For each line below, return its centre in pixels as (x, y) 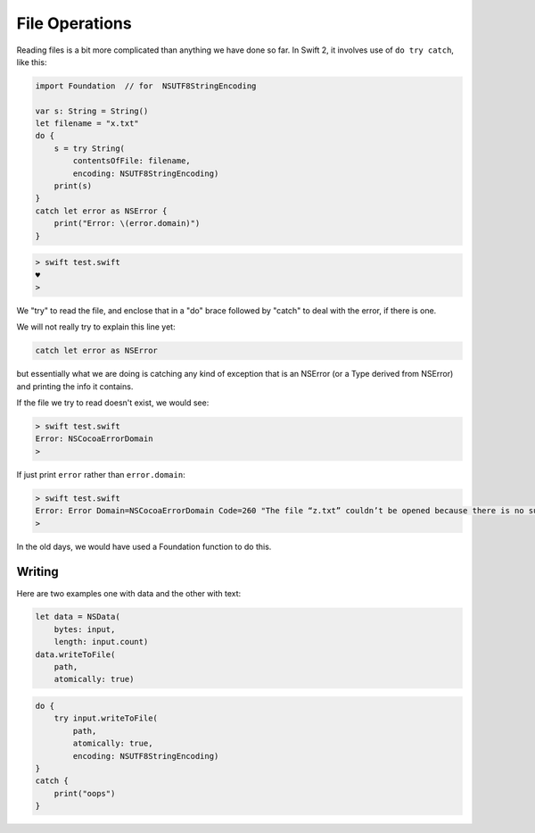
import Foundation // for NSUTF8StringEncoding (146, 86)
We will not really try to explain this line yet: (96, 327)
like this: (32, 62)
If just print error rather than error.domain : (101, 474)
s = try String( (89, 148)
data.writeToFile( (75, 654)
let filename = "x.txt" (87, 124)
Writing (38, 572)
